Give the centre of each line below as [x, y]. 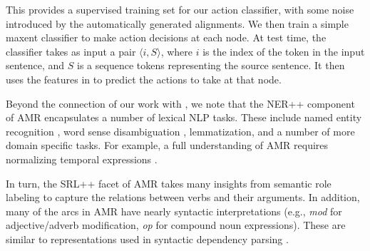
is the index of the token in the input [284, 51]
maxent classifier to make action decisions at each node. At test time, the [166, 37]
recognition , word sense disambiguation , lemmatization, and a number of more [180, 131]
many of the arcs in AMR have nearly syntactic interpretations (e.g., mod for [174, 211]
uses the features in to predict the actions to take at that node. [144, 79]
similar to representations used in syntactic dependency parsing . [147, 239]
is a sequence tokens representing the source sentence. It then [211, 65]
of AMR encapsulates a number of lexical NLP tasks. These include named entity [184, 117]
